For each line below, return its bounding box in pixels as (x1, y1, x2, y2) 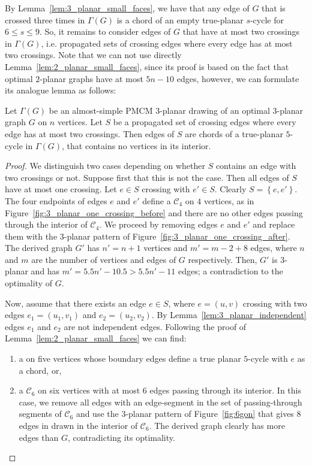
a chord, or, (19, 364, 62, 376)
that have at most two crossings (182, 25, 300, 38)
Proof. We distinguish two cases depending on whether (5, 159, 205, 172)
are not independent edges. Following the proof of (64, 320, 247, 332)
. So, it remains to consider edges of (39, 25, 171, 38)
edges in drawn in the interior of (19, 419, 138, 431)
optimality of (5, 277, 52, 289)
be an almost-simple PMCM (49, 104, 153, 116)
